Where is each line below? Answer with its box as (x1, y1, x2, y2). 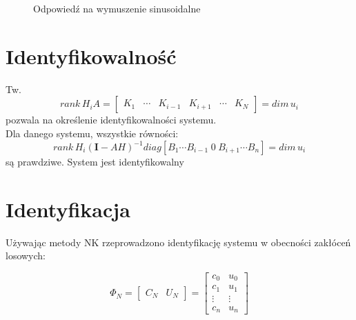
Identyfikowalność (6, 41, 177, 70)
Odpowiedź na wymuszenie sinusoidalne (33, 1, 201, 15)
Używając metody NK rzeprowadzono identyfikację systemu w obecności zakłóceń (6, 234, 351, 249)
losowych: (6, 248, 46, 263)
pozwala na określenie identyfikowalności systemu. (6, 112, 217, 127)
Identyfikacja (6, 194, 130, 223)
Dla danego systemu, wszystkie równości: (6, 126, 179, 140)
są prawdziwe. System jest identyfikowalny (6, 154, 184, 168)
